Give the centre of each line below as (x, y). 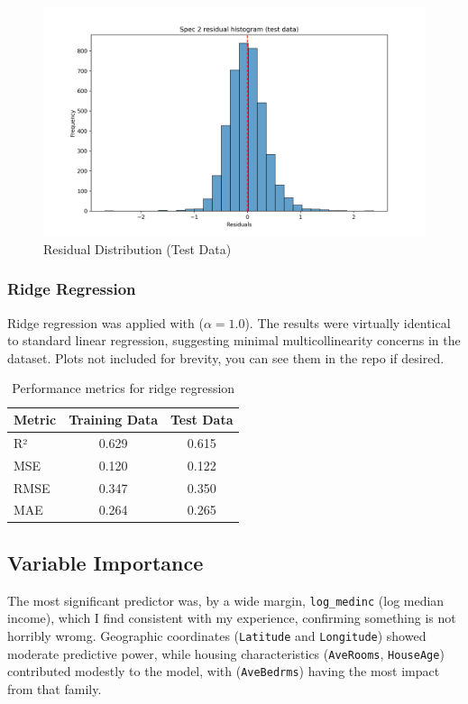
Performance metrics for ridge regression (124, 388)
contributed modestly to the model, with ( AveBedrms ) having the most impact (224, 671)
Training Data (113, 420)
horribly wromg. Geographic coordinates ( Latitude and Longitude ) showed (217, 635)
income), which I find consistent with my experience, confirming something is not (232, 618)
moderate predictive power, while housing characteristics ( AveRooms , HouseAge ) (226, 653)
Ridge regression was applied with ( (106, 322)
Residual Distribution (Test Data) (138, 248)
